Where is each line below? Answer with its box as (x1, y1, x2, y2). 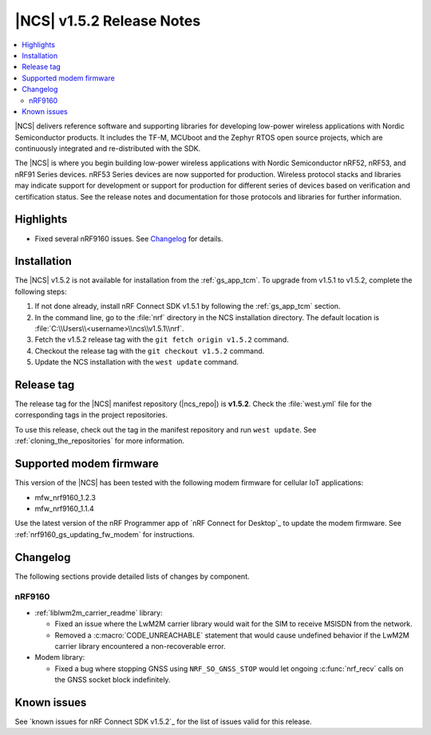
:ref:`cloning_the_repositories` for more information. (14, 436, 185, 446)
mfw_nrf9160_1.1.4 (34, 504, 95, 513)
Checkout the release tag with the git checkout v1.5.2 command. (34, 346, 265, 355)
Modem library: (34, 653, 85, 662)
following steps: (14, 286, 67, 296)
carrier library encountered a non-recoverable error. (54, 641, 227, 650)
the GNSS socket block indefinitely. (54, 675, 171, 685)
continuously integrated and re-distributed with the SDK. (14, 144, 201, 153)
